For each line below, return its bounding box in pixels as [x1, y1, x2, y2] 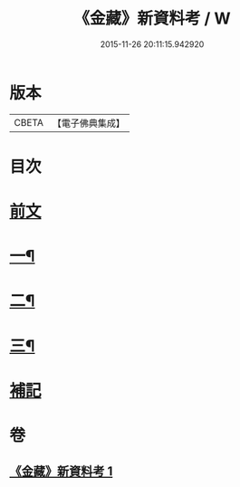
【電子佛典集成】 [52, 117, 125, 129]
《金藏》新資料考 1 [9, 463, 113, 480]
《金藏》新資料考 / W [73, 8, 231, 29]
